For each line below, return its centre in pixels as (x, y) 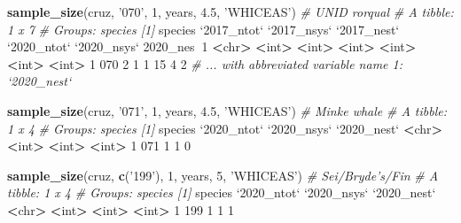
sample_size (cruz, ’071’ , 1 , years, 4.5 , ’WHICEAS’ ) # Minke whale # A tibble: (227, 110)
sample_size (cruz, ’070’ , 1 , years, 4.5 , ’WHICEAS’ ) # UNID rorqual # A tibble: (230, 12)
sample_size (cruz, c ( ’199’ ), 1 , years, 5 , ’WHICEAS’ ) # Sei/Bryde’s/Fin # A (223, 175)
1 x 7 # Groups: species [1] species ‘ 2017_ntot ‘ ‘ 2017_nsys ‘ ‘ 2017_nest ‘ (203, 29)
